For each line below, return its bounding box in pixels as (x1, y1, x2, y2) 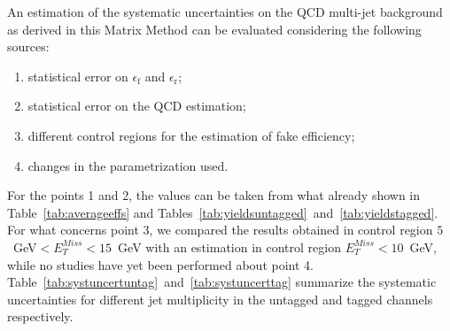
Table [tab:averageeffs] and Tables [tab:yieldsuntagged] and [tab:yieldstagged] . (7, 203, 438, 221)
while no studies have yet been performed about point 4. (7, 255, 314, 273)
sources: (7, 37, 50, 56)
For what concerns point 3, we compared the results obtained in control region (7, 220, 433, 239)
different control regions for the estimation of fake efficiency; (27, 126, 355, 144)
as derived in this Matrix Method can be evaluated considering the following (7, 19, 422, 38)
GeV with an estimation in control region (118, 237, 341, 256)
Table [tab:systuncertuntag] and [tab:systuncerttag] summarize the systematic (7, 273, 437, 291)
